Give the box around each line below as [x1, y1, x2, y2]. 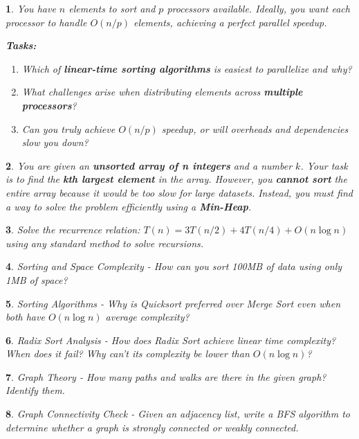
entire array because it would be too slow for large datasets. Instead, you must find [6, 185, 353, 199]
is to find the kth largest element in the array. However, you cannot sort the [6, 172, 347, 186]
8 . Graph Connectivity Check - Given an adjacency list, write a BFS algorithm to [6, 406, 350, 421]
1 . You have [6, 1, 56, 15]
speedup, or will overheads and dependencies [161, 121, 349, 136]
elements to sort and [68, 1, 156, 15]
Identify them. [6, 383, 65, 397]
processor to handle [6, 15, 87, 29]
